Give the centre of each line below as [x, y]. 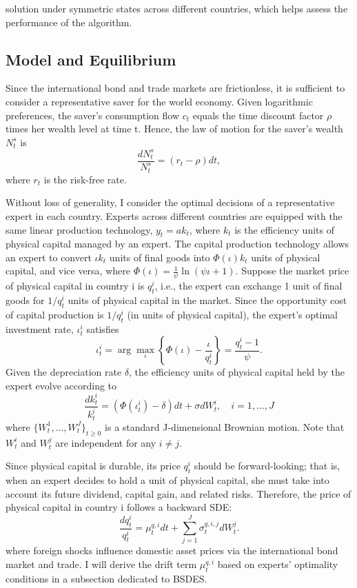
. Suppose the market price [292, 271]
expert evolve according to [61, 385]
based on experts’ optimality [278, 564]
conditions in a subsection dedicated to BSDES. [106, 578]
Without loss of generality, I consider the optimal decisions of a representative [170, 202]
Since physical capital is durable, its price [93, 466]
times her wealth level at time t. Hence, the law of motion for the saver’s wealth [174, 129]
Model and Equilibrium [91, 59]
